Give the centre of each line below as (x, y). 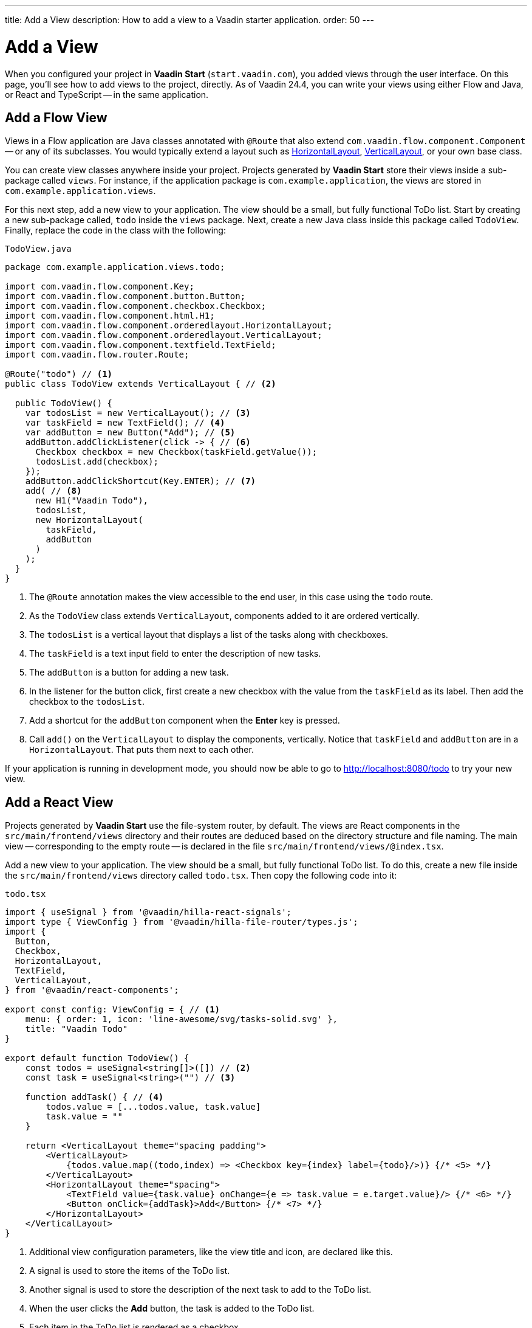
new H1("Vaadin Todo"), (92, 501)
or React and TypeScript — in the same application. (107, 94)
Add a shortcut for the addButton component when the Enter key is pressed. (185, 721)
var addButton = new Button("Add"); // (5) (130, 433)
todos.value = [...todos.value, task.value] (153, 1107)
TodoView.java (38, 249)
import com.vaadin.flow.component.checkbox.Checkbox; (135, 306)
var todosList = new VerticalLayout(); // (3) (138, 413)
